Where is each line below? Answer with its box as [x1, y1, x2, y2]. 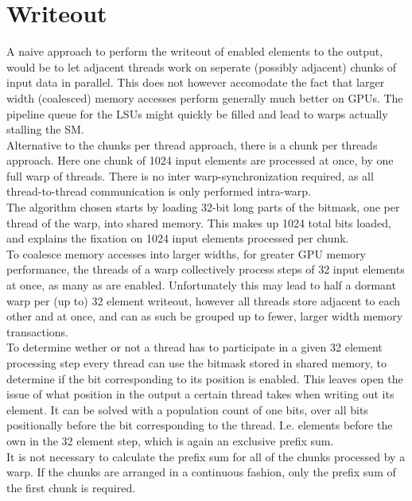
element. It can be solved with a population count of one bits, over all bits [6, 401, 368, 417]
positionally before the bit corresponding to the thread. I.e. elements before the [6, 417, 393, 433]
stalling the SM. [6, 121, 84, 138]
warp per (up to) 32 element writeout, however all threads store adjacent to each [6, 292, 401, 309]
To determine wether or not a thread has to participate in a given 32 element [6, 339, 383, 355]
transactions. [6, 323, 68, 340]
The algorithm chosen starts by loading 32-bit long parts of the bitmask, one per [6, 199, 400, 216]
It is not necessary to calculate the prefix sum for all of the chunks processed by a [6, 448, 406, 464]
